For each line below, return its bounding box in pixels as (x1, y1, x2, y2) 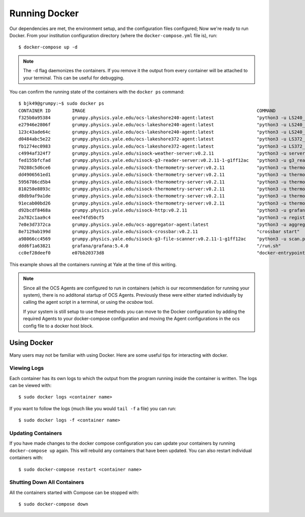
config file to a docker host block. (23, 323, 94, 329)
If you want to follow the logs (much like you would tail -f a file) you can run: (9, 405, 176, 412)
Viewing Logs (9, 364, 44, 371)
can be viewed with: (9, 382, 52, 389)
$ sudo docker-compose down (18, 501, 88, 507)
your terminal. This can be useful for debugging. (23, 74, 125, 81)
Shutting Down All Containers (9, 479, 84, 486)
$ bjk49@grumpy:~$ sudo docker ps (18, 101, 104, 106)
